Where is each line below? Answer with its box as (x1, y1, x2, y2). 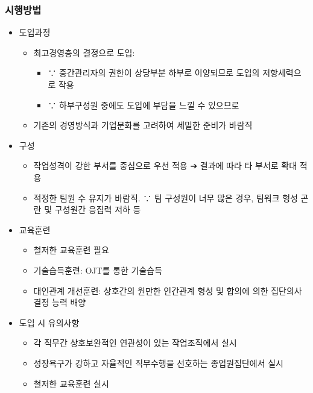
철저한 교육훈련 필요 (33, 244, 109, 256)
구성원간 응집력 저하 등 (54, 203, 141, 216)
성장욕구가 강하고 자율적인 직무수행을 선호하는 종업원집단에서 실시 (33, 356, 283, 369)
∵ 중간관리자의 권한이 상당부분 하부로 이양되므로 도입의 (48, 66, 260, 79)
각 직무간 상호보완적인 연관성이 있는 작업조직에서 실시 (33, 336, 237, 349)
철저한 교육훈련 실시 (33, 377, 109, 389)
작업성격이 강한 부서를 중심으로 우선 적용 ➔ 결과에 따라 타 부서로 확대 (33, 159, 297, 172)
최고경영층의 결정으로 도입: (33, 46, 135, 58)
